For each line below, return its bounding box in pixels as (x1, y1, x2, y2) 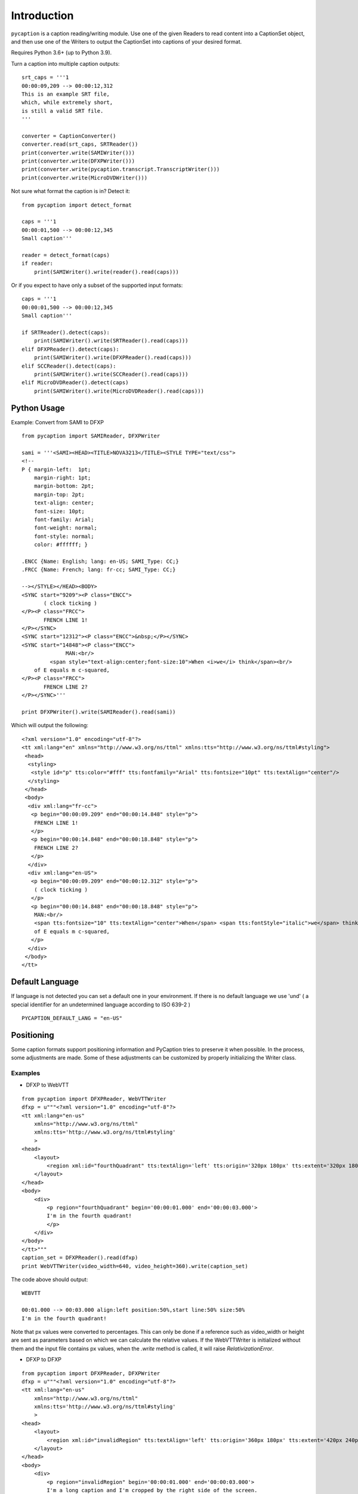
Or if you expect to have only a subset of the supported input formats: (11, 281, 183, 289)
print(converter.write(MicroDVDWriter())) (21, 174, 148, 181)
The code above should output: (11, 1276, 88, 1283)
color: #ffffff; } (33, 541, 88, 548)
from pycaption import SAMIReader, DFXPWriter (21, 433, 161, 439)
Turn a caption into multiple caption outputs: (11, 60, 120, 67)
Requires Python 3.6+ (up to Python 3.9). (11, 49, 112, 56)
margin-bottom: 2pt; (33, 483, 94, 489)
